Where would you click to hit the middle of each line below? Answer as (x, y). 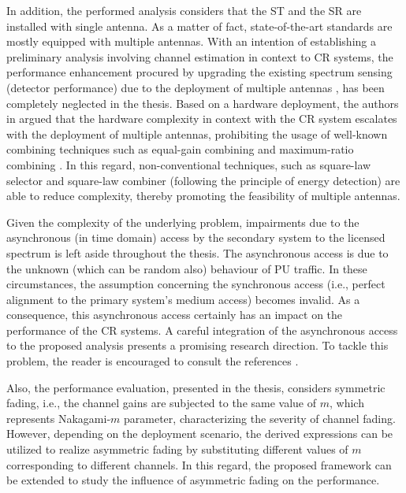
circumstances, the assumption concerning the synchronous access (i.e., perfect (196, 284)
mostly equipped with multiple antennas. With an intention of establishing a (191, 41)
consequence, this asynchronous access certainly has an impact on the (175, 315)
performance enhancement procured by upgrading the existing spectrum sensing (199, 72)
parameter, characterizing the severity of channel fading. (260, 418)
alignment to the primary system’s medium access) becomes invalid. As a (183, 299)
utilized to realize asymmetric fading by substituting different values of (177, 449)
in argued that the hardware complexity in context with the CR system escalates (202, 119)
